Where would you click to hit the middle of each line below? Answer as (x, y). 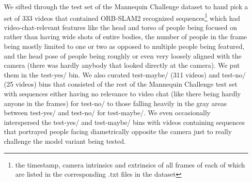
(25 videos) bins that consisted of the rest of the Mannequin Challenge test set (121, 84)
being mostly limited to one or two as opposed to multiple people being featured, (124, 46)
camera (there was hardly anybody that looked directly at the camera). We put (122, 65)
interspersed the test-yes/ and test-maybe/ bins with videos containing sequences (124, 122)
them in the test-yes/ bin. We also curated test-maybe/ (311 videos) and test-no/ (125, 74)
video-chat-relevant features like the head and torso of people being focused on (121, 27)
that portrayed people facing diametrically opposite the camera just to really (118, 131)
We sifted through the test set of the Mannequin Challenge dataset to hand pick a (126, 6)
